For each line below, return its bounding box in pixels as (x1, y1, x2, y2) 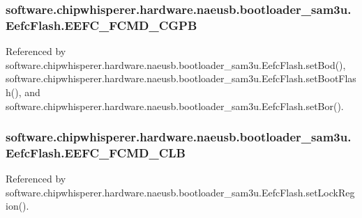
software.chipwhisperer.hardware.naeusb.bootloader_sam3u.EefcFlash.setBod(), (6, 57, 346, 72)
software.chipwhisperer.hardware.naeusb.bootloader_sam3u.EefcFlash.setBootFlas (6, 71, 356, 86)
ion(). (6, 198, 29, 213)
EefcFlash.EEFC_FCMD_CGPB (6, 16, 197, 33)
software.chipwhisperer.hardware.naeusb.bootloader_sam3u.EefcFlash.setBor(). (6, 98, 344, 113)
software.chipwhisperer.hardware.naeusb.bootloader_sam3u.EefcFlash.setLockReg (6, 185, 355, 199)
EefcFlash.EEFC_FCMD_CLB (6, 143, 186, 161)
